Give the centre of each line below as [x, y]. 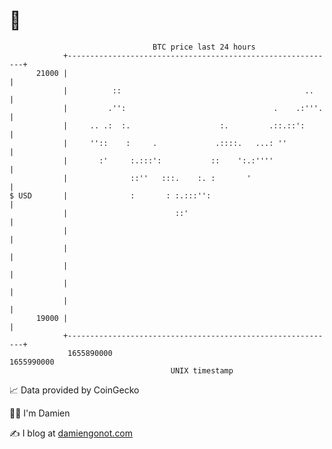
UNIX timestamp [202, 370]
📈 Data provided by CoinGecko [74, 390]
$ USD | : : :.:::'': [110, 195]
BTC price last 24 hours [204, 47]
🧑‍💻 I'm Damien [40, 413]
